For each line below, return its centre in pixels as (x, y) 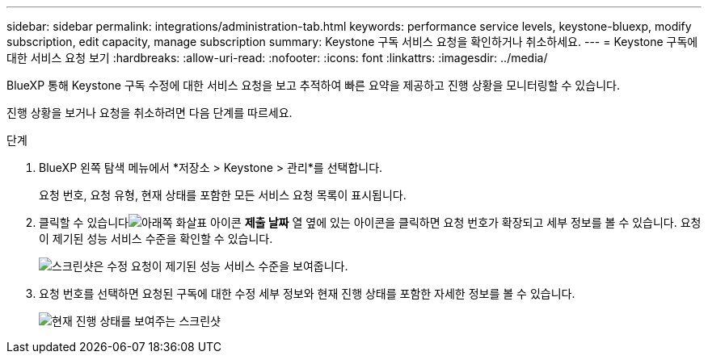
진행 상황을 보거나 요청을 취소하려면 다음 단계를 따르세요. (150, 113)
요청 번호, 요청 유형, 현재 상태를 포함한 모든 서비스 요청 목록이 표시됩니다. (223, 195)
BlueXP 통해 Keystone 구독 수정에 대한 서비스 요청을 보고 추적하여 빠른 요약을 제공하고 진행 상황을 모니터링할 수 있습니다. (313, 85)
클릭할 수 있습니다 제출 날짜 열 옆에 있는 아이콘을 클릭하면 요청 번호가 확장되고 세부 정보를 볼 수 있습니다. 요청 (370, 222)
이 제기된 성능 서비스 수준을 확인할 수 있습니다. (156, 239)
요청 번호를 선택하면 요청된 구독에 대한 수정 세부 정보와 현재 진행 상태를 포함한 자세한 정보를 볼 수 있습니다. (307, 293)
